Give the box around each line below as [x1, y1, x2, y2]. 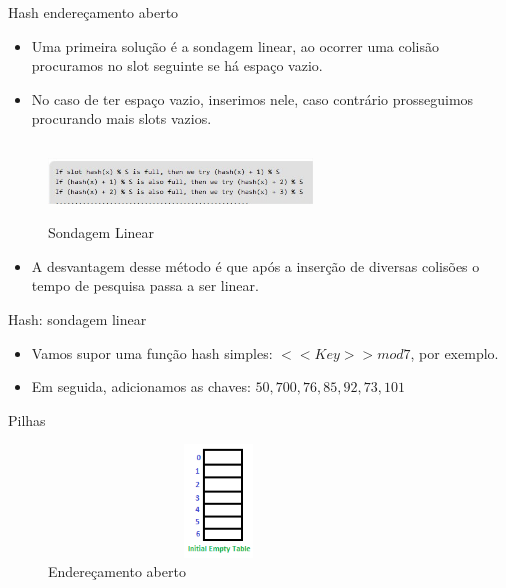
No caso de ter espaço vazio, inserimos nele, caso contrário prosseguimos [31, 88, 474, 109]
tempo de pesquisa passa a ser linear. [31, 275, 259, 296]
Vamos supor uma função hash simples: [31, 342, 273, 363]
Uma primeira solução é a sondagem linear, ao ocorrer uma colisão [31, 35, 439, 56]
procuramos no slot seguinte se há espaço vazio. [31, 55, 323, 76]
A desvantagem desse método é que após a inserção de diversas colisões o [31, 255, 480, 276]
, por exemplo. [410, 342, 499, 363]
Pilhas [8, 409, 46, 430]
